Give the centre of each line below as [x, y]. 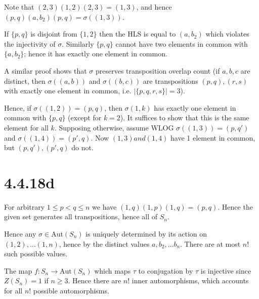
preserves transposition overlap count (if [158, 70]
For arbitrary [25, 206]
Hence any [20, 234]
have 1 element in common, [213, 137]
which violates [227, 34]
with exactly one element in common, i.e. [68, 91]
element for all [26, 127]
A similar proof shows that [46, 70]
